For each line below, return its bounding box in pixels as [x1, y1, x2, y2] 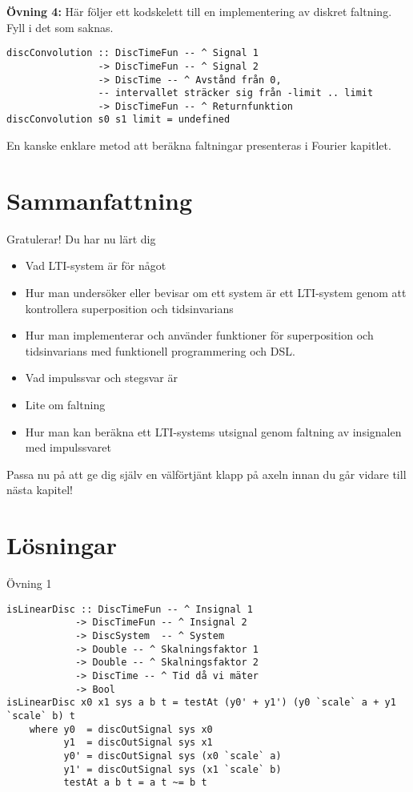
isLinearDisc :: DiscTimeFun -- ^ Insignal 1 [6, 603, 253, 615]
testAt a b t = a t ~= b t [63, 777, 207, 789]
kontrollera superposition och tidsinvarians [25, 300, 234, 316]
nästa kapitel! [6, 481, 73, 498]
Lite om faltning [25, 396, 106, 412]
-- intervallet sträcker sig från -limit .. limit [98, 87, 374, 99]
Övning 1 [6, 575, 52, 592]
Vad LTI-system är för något [25, 257, 166, 274]
